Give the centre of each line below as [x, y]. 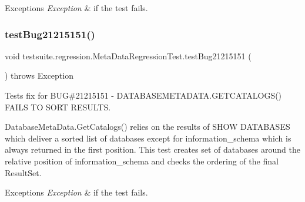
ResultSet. [23, 172]
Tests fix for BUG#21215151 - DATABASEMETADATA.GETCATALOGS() [143, 95]
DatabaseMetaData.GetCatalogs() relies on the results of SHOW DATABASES [148, 127]
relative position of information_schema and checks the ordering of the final [142, 161]
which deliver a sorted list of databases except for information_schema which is [148, 138]
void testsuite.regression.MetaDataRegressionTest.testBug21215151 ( [128, 55]
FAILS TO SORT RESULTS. [58, 107]
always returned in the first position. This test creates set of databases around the [152, 149]
